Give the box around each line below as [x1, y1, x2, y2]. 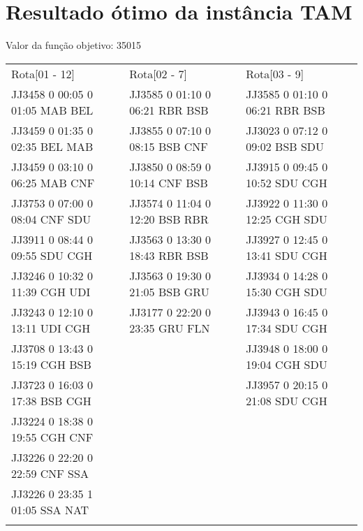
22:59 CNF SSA [11, 465, 89, 481]
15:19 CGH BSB [11, 356, 91, 372]
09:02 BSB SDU [246, 138, 325, 154]
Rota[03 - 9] [246, 65, 304, 82]
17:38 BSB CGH [11, 392, 91, 409]
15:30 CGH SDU [246, 283, 327, 300]
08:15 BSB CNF [129, 138, 208, 154]
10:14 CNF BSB [129, 174, 208, 191]
